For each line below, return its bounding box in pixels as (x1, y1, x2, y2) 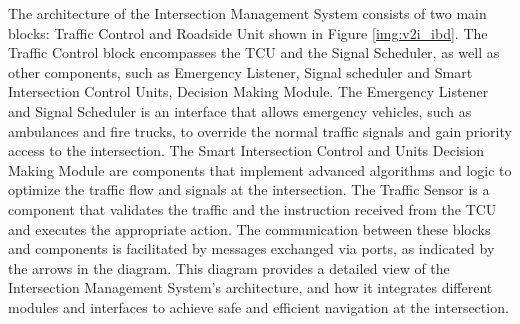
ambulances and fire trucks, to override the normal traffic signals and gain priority (8, 120, 512, 141)
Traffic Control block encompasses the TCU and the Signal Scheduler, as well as (8, 42, 500, 63)
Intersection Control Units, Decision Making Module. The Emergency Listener (8, 81, 489, 102)
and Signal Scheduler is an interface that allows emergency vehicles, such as (8, 100, 472, 121)
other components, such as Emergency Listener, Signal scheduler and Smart (8, 61, 473, 82)
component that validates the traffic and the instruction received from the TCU (8, 198, 497, 219)
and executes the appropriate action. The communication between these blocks (8, 218, 491, 239)
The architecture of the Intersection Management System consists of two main (8, 3, 487, 23)
